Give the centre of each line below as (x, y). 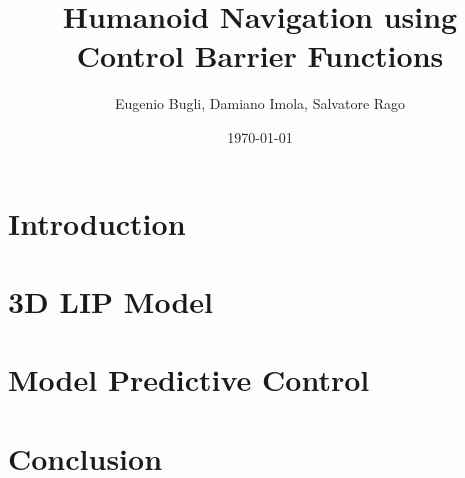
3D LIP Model (110, 300)
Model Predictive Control (189, 379)
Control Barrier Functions (260, 55)
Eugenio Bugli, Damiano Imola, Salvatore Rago (260, 103)
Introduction (97, 222)
